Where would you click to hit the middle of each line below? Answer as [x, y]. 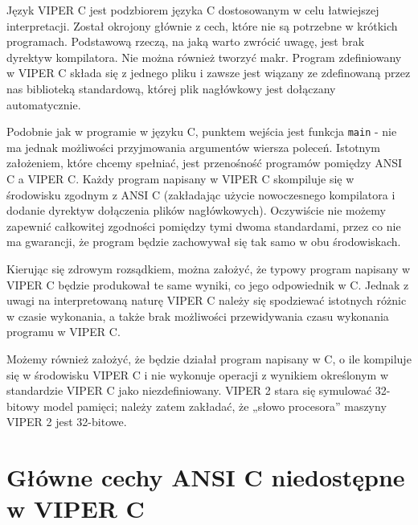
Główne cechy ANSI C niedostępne [206, 477]
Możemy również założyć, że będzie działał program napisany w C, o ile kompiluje [209, 358]
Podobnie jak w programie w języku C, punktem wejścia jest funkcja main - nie [202, 131]
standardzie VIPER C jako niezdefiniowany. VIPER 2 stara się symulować [189, 390]
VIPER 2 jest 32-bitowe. [67, 422]
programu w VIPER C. [64, 332]
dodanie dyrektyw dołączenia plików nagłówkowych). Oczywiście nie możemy [196, 210]
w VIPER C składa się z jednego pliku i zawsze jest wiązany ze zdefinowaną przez [209, 73]
